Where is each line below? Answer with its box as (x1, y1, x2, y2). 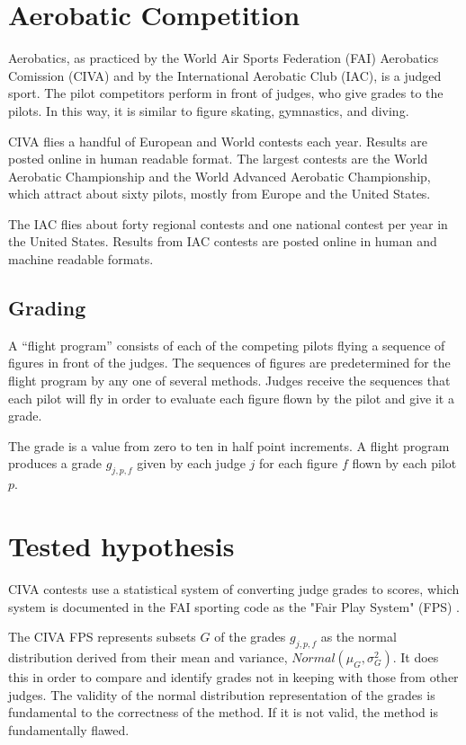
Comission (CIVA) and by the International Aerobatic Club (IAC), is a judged (8, 66, 442, 84)
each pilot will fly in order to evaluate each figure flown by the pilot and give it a (8, 388, 454, 407)
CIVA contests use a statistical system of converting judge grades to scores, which (8, 579, 460, 598)
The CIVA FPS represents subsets (8, 627, 196, 646)
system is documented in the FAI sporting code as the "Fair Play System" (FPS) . (8, 597, 460, 616)
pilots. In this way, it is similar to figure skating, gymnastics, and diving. (8, 101, 409, 120)
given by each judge (137, 454, 246, 473)
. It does (392, 647, 439, 666)
